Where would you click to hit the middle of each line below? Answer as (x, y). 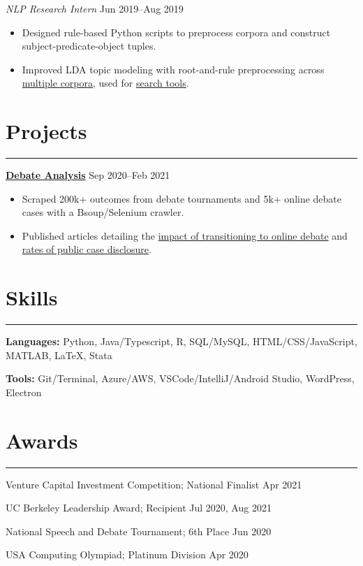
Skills (32, 297)
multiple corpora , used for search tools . (105, 83)
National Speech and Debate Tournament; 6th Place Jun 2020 (139, 531)
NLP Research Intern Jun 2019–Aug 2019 (95, 8)
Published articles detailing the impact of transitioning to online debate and (185, 235)
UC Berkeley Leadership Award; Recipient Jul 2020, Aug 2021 (139, 508)
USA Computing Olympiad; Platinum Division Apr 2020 (127, 554)
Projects (46, 131)
